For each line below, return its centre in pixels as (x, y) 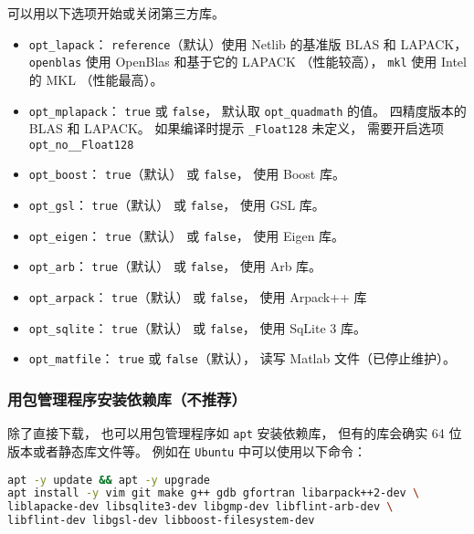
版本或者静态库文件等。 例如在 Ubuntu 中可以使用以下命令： (187, 450)
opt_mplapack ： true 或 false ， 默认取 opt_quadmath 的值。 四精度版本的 (248, 110)
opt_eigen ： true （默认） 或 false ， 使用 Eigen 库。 (187, 235)
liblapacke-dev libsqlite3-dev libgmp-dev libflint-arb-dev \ (200, 507)
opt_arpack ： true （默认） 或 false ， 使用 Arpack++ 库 (198, 297)
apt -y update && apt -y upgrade (109, 480)
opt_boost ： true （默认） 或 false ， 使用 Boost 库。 (187, 174)
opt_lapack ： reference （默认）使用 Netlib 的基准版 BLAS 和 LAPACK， (248, 43)
